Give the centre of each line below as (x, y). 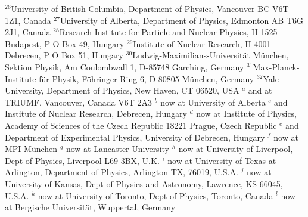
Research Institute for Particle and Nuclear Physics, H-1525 (168, 32)
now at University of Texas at (222, 160)
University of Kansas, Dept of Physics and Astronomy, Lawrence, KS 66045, (144, 183)
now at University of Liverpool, (236, 149)
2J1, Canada (28, 32)
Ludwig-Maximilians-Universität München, (211, 55)
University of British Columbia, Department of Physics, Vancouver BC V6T (150, 8)
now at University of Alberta (213, 102)
